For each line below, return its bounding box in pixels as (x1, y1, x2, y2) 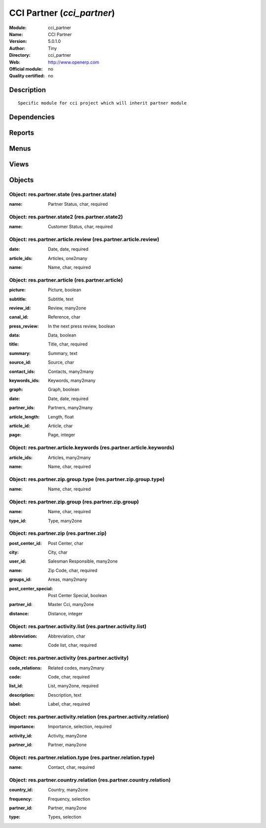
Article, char (48, 422, 73, 429)
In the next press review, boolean (48, 323, 115, 329)
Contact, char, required (48, 764, 95, 770)
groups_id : (9, 576, 32, 582)
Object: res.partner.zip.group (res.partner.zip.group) (9, 498, 139, 505)
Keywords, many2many (48, 377, 96, 383)
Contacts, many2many (48, 368, 94, 375)
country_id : (9, 787, 33, 793)
